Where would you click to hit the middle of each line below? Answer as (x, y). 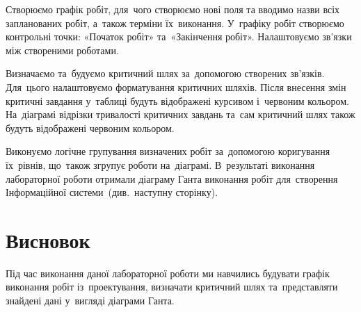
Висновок (48, 239)
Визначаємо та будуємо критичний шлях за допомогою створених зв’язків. (165, 73)
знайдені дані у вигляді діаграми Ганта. (90, 301)
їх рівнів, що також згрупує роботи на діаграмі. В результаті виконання (160, 164)
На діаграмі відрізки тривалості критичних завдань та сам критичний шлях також (180, 114)
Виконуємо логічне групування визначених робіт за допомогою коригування (168, 151)
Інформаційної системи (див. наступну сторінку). (112, 192)
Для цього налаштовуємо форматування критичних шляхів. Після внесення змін (176, 87)
